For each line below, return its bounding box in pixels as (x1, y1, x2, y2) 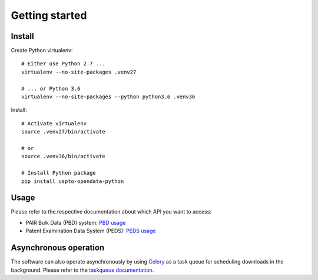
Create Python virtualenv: (11, 47, 73, 54)
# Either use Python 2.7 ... (21, 61, 105, 67)
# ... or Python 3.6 (21, 85, 81, 92)
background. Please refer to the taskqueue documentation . (11, 266, 154, 274)
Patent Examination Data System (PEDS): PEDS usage (25, 227, 156, 235)
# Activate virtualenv (21, 120, 87, 126)
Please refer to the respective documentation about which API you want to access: (11, 208, 212, 215)
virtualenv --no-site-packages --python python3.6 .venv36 (21, 94, 196, 100)
